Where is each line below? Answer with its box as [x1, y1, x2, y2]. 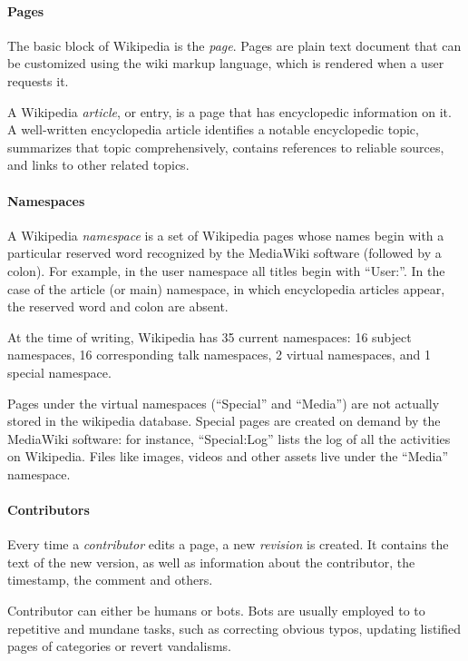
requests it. [7, 71, 69, 90]
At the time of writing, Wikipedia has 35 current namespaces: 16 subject [7, 327, 412, 346]
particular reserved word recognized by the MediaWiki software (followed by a [7, 243, 442, 262]
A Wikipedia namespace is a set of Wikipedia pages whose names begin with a [7, 225, 444, 244]
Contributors [7, 500, 90, 519]
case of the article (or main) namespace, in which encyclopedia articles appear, [7, 279, 445, 298]
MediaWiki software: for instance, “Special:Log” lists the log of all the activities [7, 429, 451, 448]
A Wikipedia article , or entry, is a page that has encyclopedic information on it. [7, 102, 452, 121]
